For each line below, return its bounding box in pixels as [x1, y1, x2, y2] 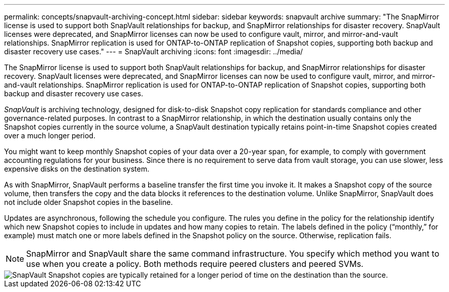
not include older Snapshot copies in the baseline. [4, 198, 173, 206]
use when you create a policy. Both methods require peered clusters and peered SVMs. [26, 259, 363, 269]
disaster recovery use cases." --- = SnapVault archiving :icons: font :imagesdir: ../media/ [4, 47, 303, 56]
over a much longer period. [4, 131, 96, 140]
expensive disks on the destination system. [4, 164, 150, 173]
